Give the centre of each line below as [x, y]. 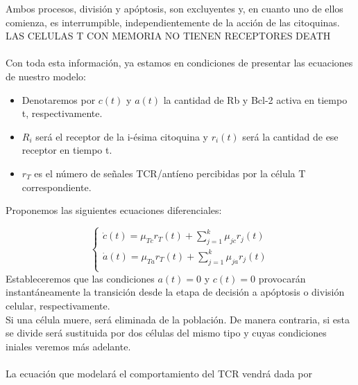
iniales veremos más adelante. [68, 346]
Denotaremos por [59, 99]
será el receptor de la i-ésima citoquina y [122, 136]
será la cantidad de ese [290, 136]
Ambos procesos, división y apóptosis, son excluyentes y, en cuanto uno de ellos [174, 8]
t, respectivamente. [62, 113]
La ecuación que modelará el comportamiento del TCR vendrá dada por [159, 374]
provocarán [282, 278]
